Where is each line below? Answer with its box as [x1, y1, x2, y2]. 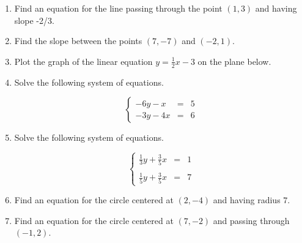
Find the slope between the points [14, 34, 142, 47]
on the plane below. [197, 54, 271, 67]
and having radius [213, 193, 281, 206]
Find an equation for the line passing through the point [14, 2, 223, 14]
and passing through [213, 214, 290, 226]
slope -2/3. [14, 13, 54, 26]
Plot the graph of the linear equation [14, 54, 153, 67]
